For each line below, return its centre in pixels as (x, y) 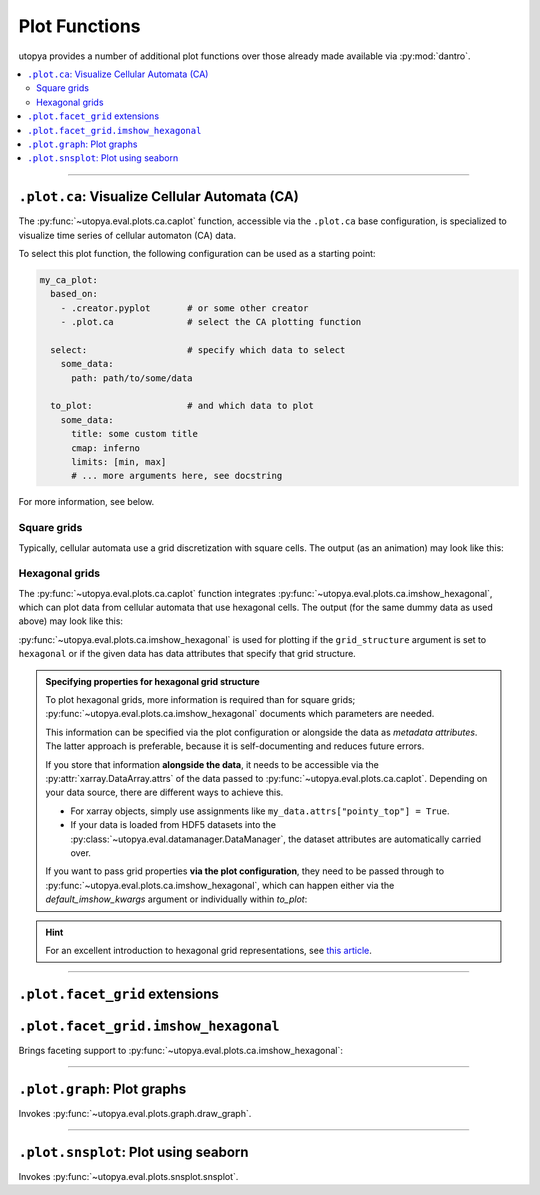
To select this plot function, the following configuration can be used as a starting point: (197, 253)
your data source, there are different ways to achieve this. (164, 792)
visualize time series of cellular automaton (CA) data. (127, 235)
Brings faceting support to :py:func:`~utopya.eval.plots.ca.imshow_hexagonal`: (181, 1050)
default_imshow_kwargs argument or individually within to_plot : (176, 899)
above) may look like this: (71, 621)
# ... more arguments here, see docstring (177, 476)
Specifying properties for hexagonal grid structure (152, 681)
